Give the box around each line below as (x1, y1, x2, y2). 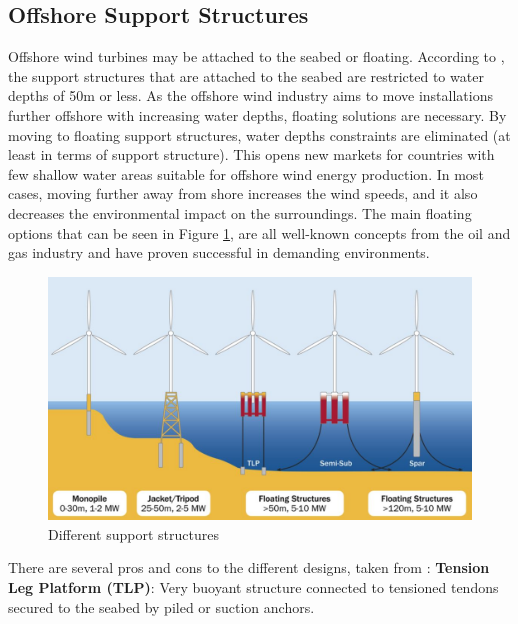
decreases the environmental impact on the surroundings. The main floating (8, 202, 472, 223)
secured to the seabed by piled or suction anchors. (8, 596, 315, 617)
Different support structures (48, 523, 219, 544)
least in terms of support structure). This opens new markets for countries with (8, 144, 495, 165)
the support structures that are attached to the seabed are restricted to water (8, 65, 484, 86)
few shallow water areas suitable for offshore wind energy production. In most (8, 163, 484, 184)
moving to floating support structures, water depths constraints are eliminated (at (8, 124, 511, 145)
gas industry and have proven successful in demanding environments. (8, 242, 430, 263)
